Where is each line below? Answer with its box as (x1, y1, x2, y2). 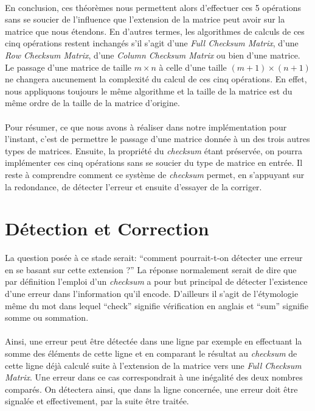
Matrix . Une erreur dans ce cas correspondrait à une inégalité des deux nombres (5, 371, 303, 384)
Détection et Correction (5, 216, 209, 241)
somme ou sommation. (5, 311, 89, 324)
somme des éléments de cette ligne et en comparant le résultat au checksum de (5, 346, 297, 359)
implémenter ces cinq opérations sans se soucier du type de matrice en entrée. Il (5, 156, 303, 169)
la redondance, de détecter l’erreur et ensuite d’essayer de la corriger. (5, 180, 262, 193)
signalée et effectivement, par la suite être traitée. (5, 395, 189, 407)
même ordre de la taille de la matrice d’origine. (5, 96, 180, 109)
